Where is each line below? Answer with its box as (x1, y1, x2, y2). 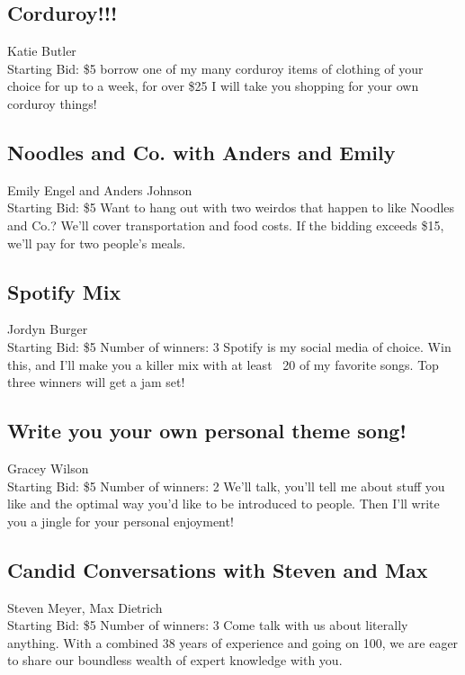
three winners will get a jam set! (7, 373, 185, 391)
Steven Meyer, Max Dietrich (7, 598, 163, 616)
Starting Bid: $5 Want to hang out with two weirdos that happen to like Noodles (7, 198, 455, 217)
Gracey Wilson (7, 458, 89, 477)
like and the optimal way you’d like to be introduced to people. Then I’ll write (7, 494, 440, 513)
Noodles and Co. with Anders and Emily (7, 138, 396, 166)
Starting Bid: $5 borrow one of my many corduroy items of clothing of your (7, 58, 424, 77)
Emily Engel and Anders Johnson (7, 180, 192, 199)
